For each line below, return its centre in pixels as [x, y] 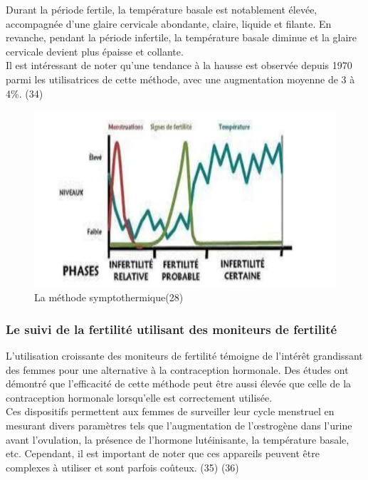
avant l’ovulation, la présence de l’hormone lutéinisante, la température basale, [178, 439]
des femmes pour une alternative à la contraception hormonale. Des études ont [177, 369]
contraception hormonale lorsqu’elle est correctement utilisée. [139, 397]
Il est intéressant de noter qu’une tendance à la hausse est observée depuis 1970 [179, 65]
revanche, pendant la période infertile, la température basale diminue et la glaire [182, 37]
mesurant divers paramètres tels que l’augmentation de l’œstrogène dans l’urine [179, 425]
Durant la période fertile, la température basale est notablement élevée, [162, 9]
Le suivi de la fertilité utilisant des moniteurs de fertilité [172, 329]
